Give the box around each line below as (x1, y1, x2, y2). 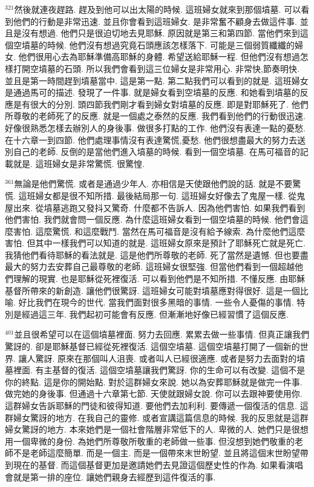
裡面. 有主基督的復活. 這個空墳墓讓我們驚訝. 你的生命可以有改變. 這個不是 (13, 364, 306, 376)
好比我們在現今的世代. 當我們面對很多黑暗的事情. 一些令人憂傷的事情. (18, 296, 294, 309)
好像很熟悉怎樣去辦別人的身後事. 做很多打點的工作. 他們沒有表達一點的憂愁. (5, 121, 306, 134)
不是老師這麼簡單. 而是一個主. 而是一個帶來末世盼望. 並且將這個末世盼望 (13, 446, 300, 459)
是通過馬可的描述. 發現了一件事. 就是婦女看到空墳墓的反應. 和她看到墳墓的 (5, 86, 300, 99)
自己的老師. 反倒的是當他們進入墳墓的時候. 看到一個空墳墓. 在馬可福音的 (13, 145, 300, 158)
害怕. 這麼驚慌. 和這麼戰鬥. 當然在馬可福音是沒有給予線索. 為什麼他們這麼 (13, 224, 306, 237)
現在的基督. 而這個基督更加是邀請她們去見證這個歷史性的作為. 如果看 (13, 458, 287, 471)
